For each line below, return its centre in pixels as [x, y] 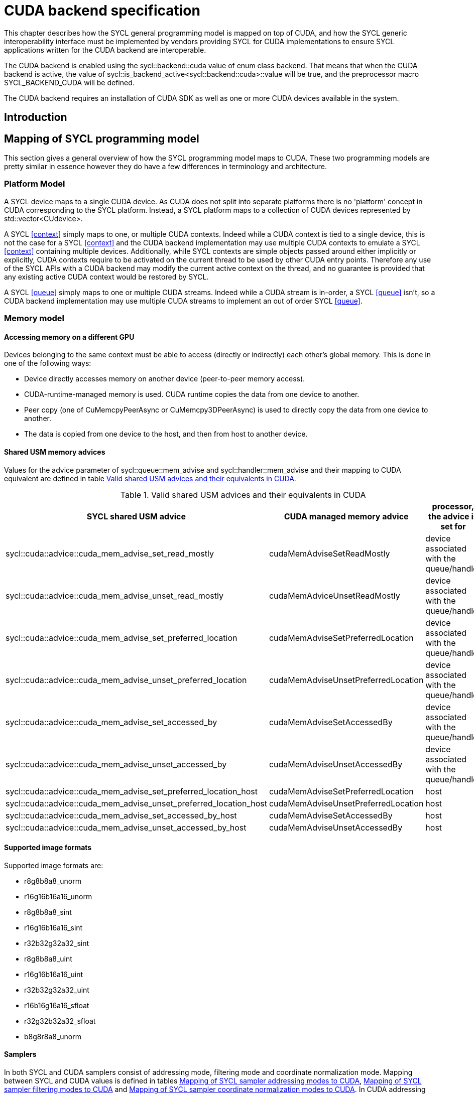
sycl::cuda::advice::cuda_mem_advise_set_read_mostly [110, 553]
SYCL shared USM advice [136, 516]
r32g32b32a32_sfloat [60, 1021]
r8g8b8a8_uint [48, 959]
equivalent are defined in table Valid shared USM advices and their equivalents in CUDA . [150, 478]
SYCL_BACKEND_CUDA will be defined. [69, 82]
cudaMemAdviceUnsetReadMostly [334, 595]
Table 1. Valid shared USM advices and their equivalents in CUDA [243, 495]
